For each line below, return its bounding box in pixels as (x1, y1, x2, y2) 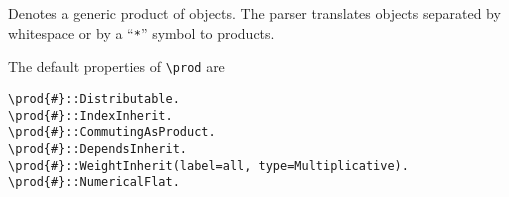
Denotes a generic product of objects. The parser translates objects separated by (8, 3, 501, 23)
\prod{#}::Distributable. (8, 91, 180, 106)
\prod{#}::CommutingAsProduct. (8, 125, 216, 140)
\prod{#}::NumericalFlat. (8, 175, 180, 190)
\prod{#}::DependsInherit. (8, 141, 187, 156)
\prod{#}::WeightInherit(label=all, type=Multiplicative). (8, 158, 409, 173)
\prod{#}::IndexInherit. (8, 108, 173, 123)
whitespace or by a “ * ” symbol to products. (8, 22, 275, 43)
